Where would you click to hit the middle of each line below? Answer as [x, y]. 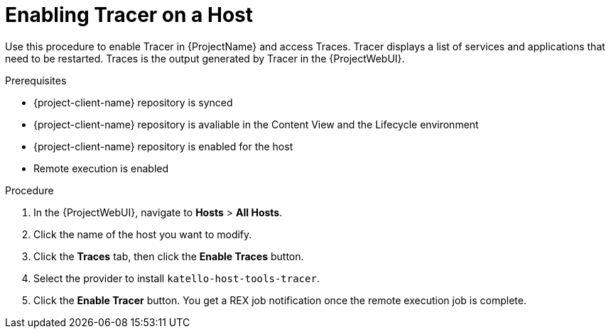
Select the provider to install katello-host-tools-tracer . [177, 278]
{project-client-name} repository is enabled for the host [163, 146]
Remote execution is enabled [101, 168]
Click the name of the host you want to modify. [143, 234]
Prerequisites [36, 80]
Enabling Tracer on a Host [129, 15]
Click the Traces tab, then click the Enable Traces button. [169, 256]
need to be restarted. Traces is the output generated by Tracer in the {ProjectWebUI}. [205, 58]
